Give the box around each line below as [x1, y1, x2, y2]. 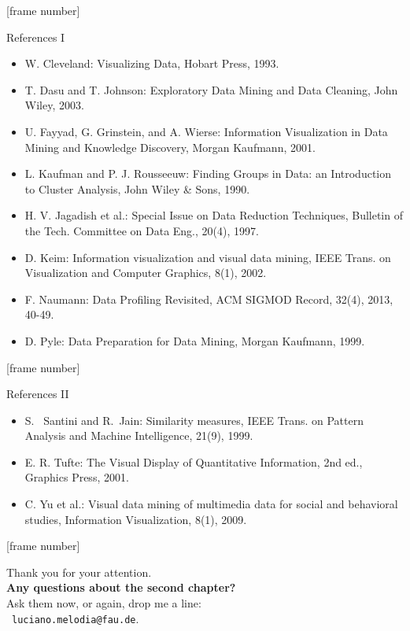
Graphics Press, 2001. [24, 469, 129, 485]
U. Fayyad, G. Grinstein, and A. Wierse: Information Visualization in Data [24, 123, 388, 139]
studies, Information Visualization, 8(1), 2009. [24, 511, 247, 527]
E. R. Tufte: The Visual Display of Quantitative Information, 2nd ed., [24, 453, 363, 470]
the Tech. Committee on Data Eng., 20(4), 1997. [24, 222, 259, 238]
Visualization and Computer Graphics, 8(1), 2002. [24, 264, 267, 281]
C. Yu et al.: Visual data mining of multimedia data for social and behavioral [24, 496, 398, 512]
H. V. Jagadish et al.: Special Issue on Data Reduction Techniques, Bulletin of [24, 207, 403, 223]
